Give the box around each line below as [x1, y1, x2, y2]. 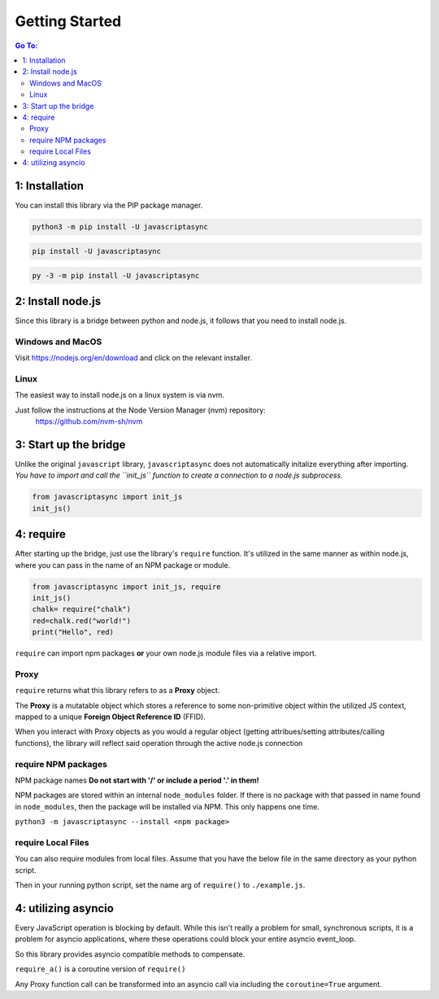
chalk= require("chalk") [32, 604, 132, 614]
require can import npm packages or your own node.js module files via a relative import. [15, 648, 317, 658]
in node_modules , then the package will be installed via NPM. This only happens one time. [15, 801, 320, 811]
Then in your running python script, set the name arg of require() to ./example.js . [15, 880, 306, 890]
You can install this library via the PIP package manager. [15, 200, 203, 211]
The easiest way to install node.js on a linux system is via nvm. [15, 390, 225, 400]
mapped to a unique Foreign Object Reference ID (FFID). [15, 712, 206, 722]
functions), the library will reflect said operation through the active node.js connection [15, 738, 303, 748]
